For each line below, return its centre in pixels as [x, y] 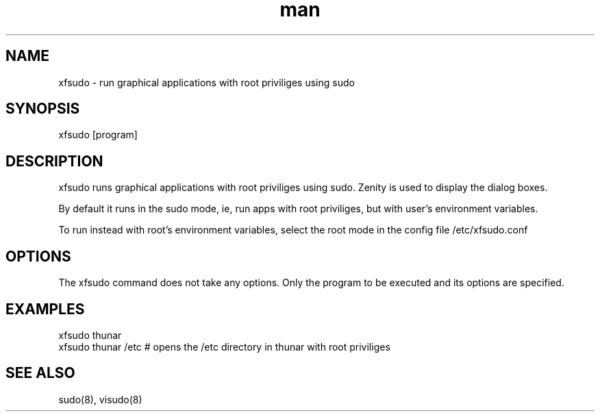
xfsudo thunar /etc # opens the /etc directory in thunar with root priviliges [224, 346]
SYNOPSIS [43, 109]
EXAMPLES [45, 309]
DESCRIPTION [54, 161]
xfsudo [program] [98, 135]
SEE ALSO [40, 373]
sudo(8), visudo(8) [100, 399]
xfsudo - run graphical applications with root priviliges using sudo [207, 82]
